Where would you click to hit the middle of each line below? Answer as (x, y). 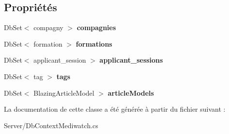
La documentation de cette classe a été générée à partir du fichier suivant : (115, 109)
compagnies (96, 27)
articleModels (131, 92)
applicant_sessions (131, 60)
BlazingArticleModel (64, 92)
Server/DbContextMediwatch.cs (51, 125)
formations (94, 43)
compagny (48, 27)
